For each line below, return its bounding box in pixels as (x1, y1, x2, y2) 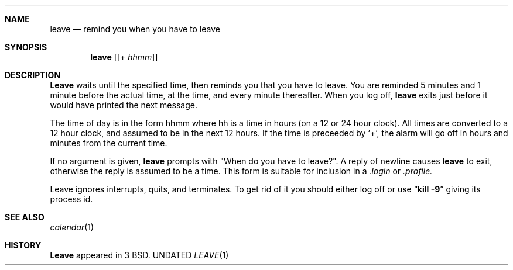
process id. (50, 194, 93, 204)
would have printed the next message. (50, 100, 197, 110)
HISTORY (5, 240, 42, 250)
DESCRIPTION (5, 70, 61, 80)
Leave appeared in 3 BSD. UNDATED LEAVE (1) (50, 250, 229, 260)
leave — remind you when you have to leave (50, 24, 221, 34)
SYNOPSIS (5, 42, 47, 52)
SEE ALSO (5, 212, 45, 222)
